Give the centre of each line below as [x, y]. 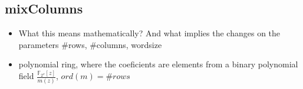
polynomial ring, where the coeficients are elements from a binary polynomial [158, 64]
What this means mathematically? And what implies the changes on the [149, 33]
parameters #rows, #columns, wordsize [90, 44]
